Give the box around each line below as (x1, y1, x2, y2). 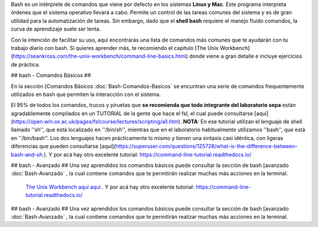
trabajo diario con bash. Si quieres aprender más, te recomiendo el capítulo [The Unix (11, 44, 219, 51)
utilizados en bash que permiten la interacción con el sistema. (11, 91, 161, 98)
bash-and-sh (11, 151, 43, 158)
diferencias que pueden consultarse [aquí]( (11, 143, 116, 150)
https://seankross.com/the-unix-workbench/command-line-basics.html (12, 53, 187, 60)
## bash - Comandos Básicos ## (11, 72, 91, 79)
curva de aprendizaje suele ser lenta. (11, 25, 101, 32)
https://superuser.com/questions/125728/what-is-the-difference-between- (115, 143, 298, 150)
